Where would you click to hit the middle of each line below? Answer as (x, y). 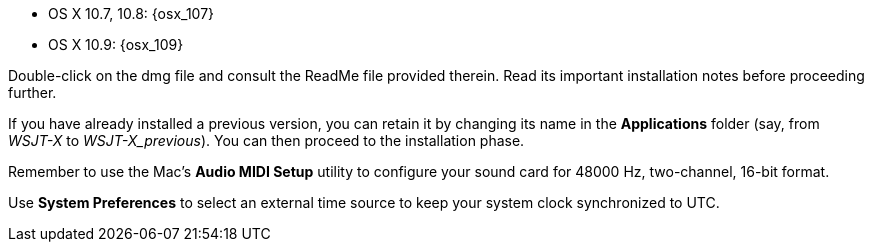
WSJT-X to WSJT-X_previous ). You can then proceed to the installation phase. (266, 140)
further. (32, 92)
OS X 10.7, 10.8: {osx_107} (131, 13)
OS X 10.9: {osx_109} (116, 44)
